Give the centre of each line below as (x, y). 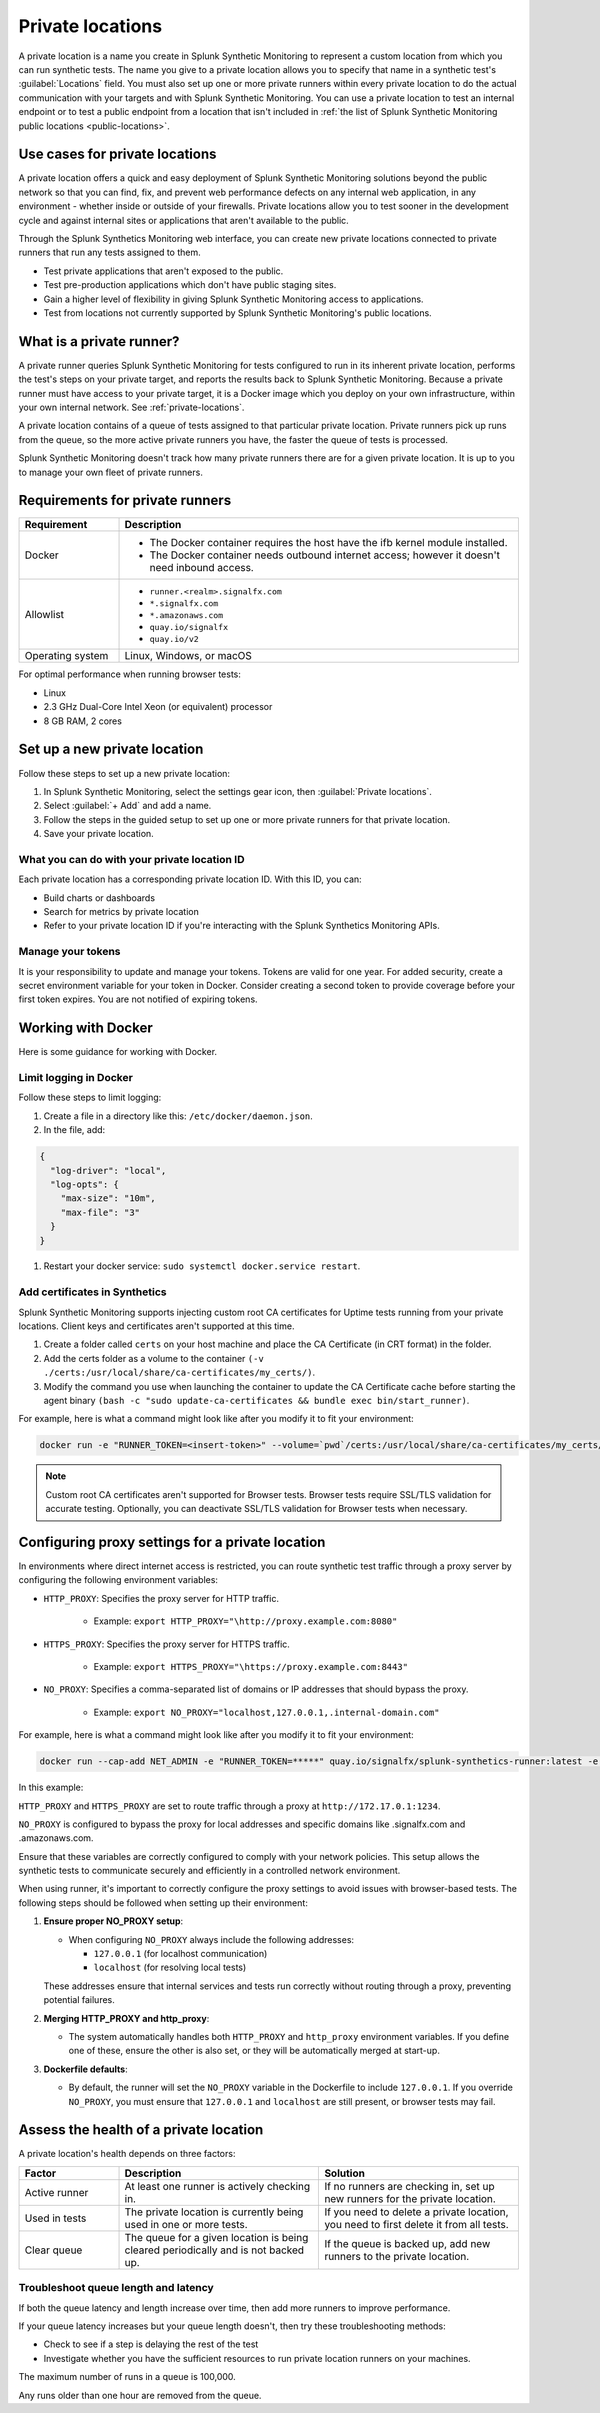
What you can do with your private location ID (131, 859)
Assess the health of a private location (141, 2130)
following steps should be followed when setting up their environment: (163, 1902)
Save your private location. (98, 834)
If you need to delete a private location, (416, 2212)
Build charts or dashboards (99, 897)
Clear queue (53, 2250)
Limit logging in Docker (76, 1078)
